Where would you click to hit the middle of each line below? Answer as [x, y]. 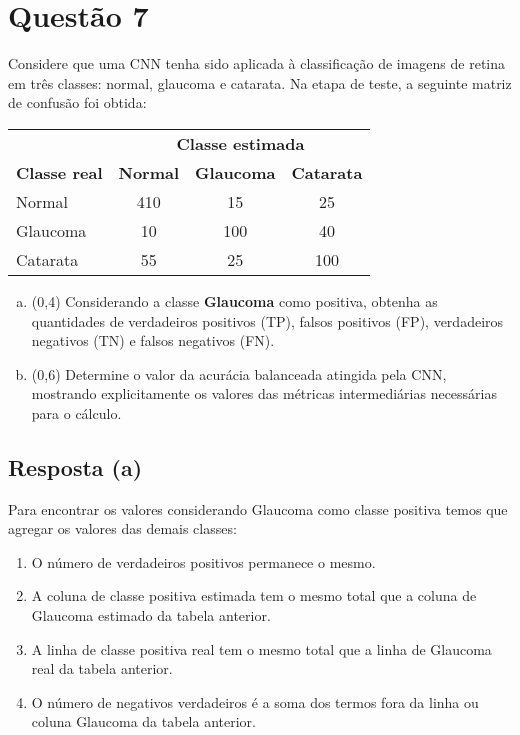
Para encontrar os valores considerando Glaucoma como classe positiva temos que [258, 508]
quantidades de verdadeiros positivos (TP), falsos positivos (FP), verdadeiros [267, 320]
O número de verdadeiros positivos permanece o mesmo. [203, 561]
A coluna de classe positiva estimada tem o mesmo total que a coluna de [254, 595]
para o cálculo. [76, 412]
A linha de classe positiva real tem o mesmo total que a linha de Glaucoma [261, 648]
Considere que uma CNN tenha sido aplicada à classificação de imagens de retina [257, 63]
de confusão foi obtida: [77, 102]
